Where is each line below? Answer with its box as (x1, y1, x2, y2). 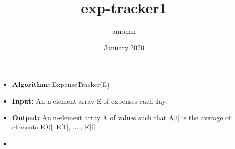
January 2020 (104, 42, 144, 52)
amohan (112, 26, 136, 36)
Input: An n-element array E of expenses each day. (12, 95, 167, 106)
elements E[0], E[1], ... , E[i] (12, 122, 95, 132)
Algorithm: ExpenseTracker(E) (12, 79, 110, 89)
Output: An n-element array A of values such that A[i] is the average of (12, 112, 231, 122)
